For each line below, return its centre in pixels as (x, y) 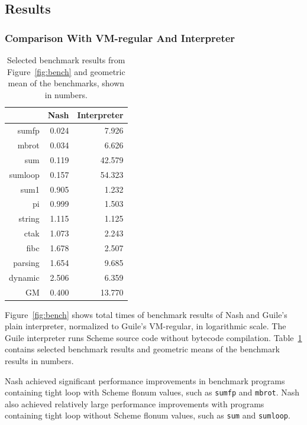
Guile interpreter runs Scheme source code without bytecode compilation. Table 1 (153, 337)
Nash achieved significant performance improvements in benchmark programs (145, 380)
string (29, 218)
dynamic (24, 277)
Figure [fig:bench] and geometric (66, 71)
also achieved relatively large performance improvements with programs (135, 403)
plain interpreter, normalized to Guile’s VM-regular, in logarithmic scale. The (146, 326)
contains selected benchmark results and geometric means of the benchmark (142, 349)
